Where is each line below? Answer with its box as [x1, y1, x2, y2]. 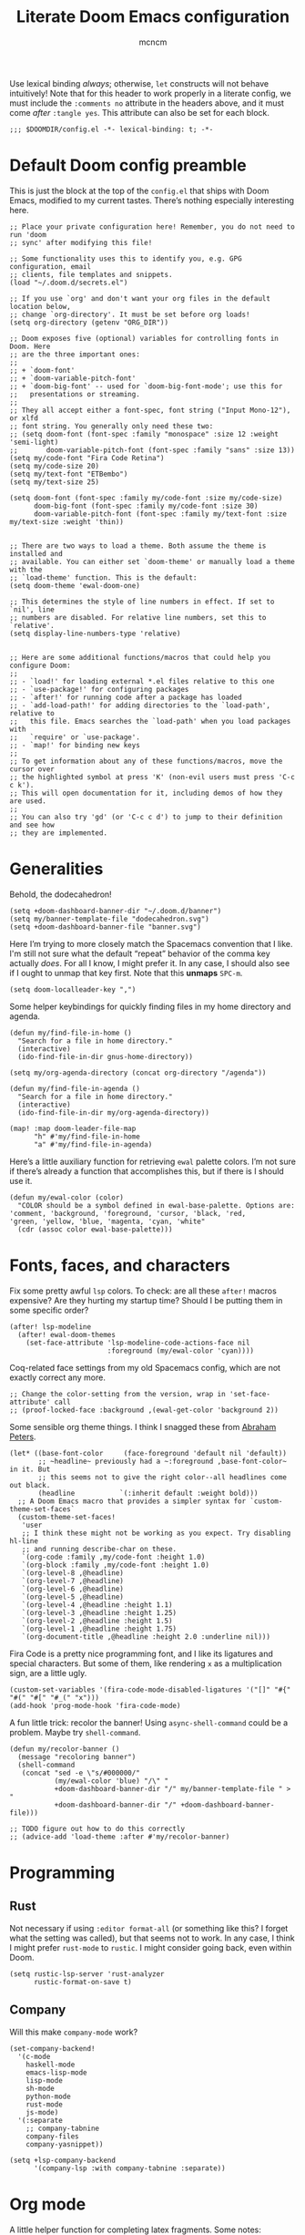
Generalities [9, 859, 104, 880]
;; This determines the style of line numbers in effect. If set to [9, 597, 275, 606]
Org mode [9, 2194, 86, 2214]
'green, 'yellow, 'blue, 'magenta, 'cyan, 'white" [9, 1217, 206, 1226]
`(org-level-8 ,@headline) [21, 1568, 125, 1578]
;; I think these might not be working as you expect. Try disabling [21, 1529, 291, 1538]
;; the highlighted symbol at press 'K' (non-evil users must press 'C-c [9, 772, 296, 781]
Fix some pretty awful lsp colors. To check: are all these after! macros [9, 1285, 278, 1296]
